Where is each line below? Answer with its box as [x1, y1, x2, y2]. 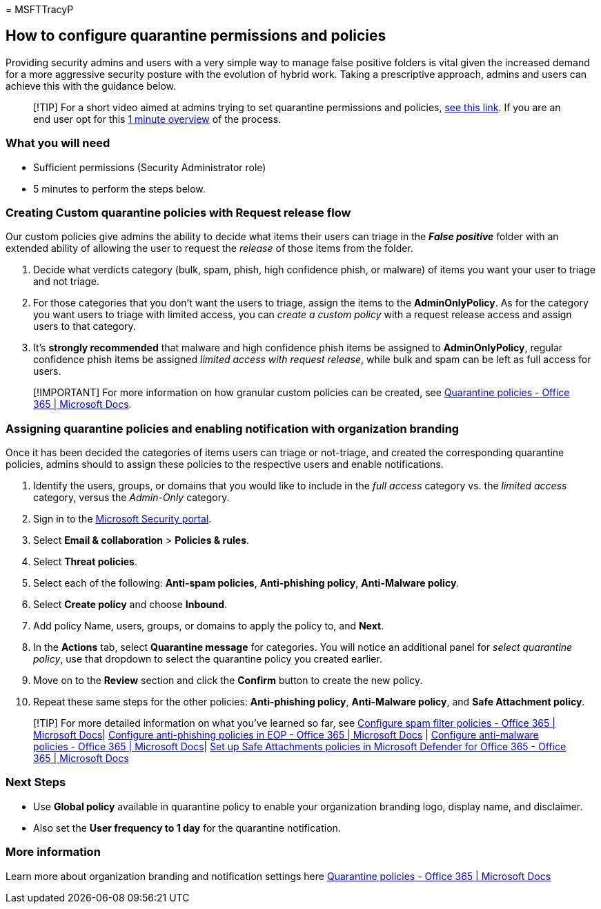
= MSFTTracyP [6, 3, 74, 15]
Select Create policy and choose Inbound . [33, 598, 228, 611]
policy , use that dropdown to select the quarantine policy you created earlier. [33, 653, 382, 665]
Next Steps [6, 775, 66, 790]
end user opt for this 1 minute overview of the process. [33, 113, 282, 125]
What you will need [6, 136, 110, 150]
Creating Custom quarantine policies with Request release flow [6, 205, 351, 219]
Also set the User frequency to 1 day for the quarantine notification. [33, 821, 341, 834]
